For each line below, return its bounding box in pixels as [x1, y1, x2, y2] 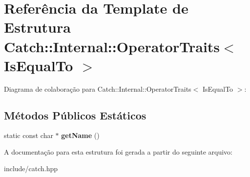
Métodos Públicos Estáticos [4, 107, 146, 122]
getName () [61, 130, 100, 140]
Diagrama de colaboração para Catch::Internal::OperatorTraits [4, 83, 191, 94]
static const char [4, 130, 53, 140]
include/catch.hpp [4, 163, 58, 173]
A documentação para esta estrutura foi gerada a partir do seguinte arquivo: [4, 147, 232, 157]
